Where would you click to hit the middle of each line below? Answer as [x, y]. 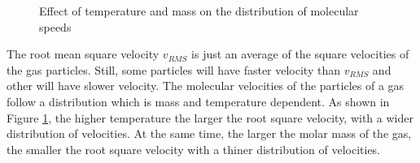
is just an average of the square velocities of [300, 54]
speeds [55, 26]
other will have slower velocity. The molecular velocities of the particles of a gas [206, 86]
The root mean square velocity [83, 54]
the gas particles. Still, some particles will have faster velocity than [173, 69]
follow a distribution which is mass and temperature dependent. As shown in [198, 101]
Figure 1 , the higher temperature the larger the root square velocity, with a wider [210, 117]
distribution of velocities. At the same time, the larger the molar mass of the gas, [209, 133]
